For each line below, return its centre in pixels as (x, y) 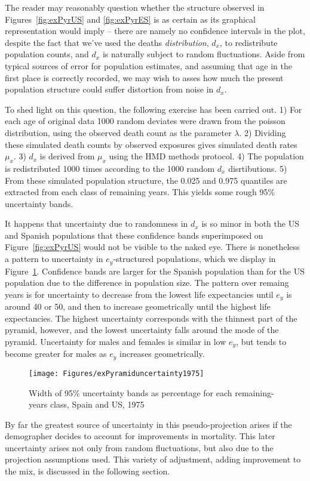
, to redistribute (248, 42)
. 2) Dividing (263, 132)
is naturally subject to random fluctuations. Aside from (204, 54)
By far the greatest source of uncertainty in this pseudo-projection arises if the (148, 424)
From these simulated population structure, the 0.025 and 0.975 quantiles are (146, 180)
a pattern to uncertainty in (54, 259)
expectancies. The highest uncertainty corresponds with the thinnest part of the (151, 318)
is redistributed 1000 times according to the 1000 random (110, 168)
